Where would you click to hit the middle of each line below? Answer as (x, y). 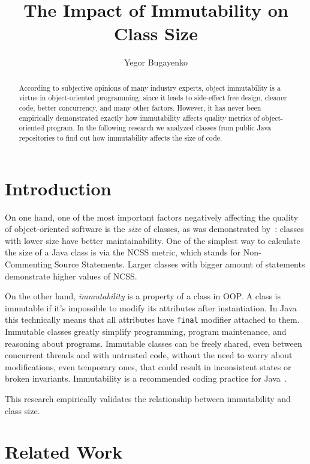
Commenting (28, 264)
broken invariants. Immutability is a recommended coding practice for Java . (146, 378)
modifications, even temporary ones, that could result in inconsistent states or (148, 366)
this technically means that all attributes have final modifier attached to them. (152, 319)
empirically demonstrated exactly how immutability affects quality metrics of (139, 118)
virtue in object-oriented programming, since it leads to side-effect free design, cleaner (153, 98)
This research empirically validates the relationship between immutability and (148, 398)
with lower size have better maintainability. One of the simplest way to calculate (153, 240)
